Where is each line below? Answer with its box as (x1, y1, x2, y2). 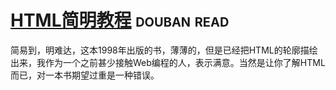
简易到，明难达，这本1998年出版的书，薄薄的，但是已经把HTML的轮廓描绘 (10, 44, 318, 56)
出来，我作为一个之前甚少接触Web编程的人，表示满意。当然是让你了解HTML (10, 56, 326, 68)
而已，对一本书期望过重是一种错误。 (10, 69, 160, 81)
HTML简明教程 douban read (10, 9, 230, 32)
